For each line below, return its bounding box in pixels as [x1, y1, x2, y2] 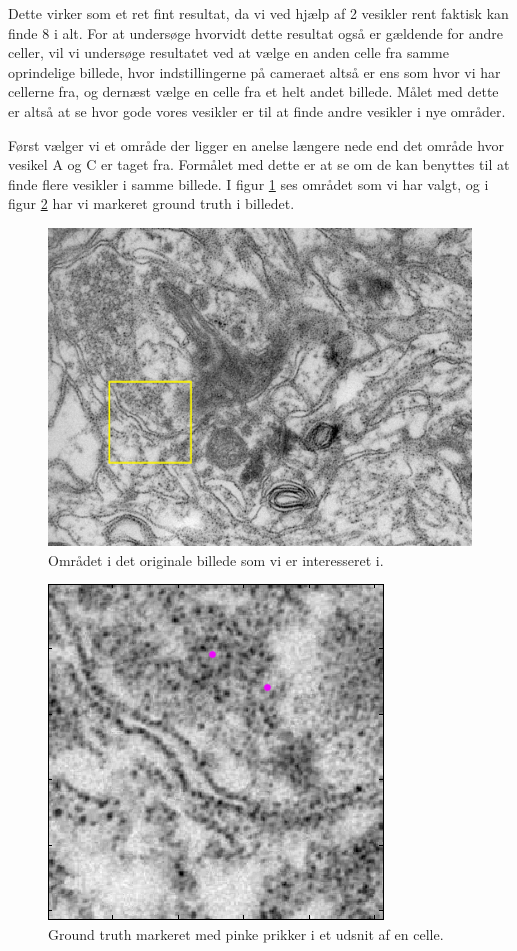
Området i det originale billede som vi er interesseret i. [48, 549, 384, 570]
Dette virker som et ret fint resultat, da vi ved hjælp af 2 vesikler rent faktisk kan [8, 3, 509, 23]
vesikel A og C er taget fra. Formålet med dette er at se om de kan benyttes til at [8, 154, 510, 175]
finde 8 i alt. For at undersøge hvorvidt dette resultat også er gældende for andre [8, 22, 503, 43]
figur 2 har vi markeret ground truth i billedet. [8, 193, 295, 214]
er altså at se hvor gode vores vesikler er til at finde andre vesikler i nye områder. [8, 100, 506, 121]
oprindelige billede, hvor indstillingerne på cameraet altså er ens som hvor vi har [8, 61, 501, 82]
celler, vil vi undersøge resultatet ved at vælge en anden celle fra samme [8, 42, 449, 63]
